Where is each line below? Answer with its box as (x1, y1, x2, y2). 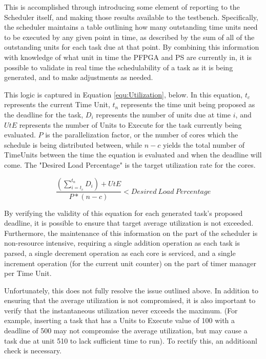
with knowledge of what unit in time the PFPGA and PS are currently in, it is (4, 51, 252, 62)
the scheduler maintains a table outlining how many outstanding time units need (4, 22, 258, 32)
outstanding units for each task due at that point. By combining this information (4, 42, 259, 52)
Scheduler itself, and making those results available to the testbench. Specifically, (4, 11, 258, 22)
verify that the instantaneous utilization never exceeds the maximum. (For (4, 305, 238, 315)
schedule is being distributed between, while (4, 139, 142, 150)
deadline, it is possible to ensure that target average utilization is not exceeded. (4, 217, 254, 228)
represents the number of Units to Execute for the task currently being (19, 119, 242, 130)
